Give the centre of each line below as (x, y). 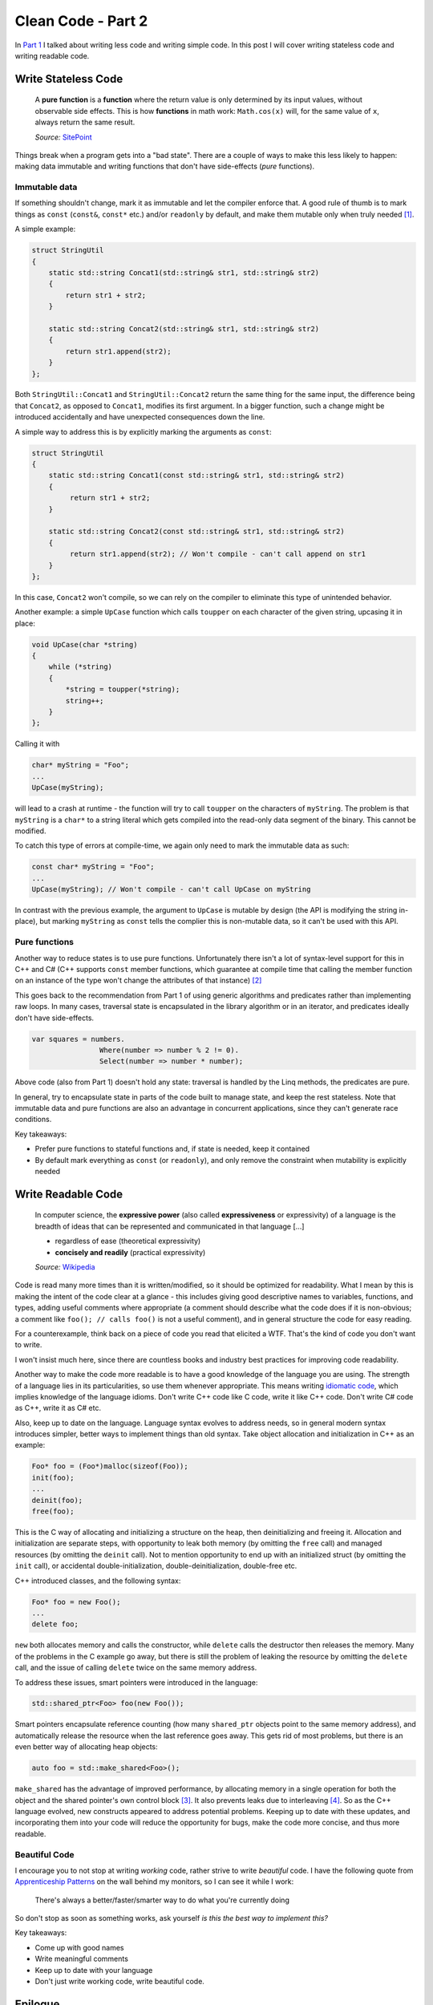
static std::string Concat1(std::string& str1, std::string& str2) (184, 272)
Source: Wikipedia (65, 1267)
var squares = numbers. (79, 1039)
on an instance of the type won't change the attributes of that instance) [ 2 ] (138, 980)
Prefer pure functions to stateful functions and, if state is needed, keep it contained (172, 1149)
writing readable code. (52, 55)
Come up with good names (79, 1947)
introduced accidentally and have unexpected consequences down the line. (140, 417)
